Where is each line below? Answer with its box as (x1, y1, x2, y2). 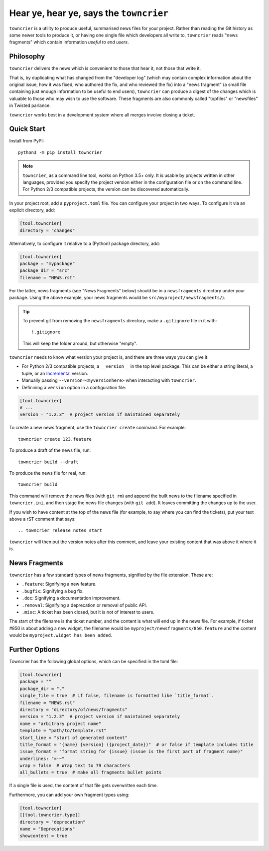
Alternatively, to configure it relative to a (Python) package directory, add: (9, 240, 160, 246)
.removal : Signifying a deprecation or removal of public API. (21, 602, 147, 608)
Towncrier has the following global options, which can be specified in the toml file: (9, 659, 178, 664)
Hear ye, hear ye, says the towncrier (9, 7, 169, 18)
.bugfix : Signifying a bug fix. (21, 588, 84, 594)
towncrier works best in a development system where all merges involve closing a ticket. (9, 111, 195, 117)
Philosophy (9, 52, 45, 61)
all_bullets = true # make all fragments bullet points (19, 770, 162, 776)
